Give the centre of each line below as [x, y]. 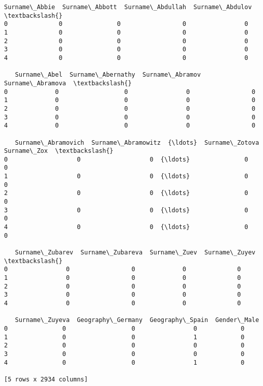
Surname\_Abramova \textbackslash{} [68, 83]
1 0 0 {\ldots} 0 [126, 176]
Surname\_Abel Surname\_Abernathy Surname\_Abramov [108, 75]
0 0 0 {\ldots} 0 [126, 159]
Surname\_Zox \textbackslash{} [59, 151]
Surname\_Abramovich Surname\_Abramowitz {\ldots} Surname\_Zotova [137, 142]
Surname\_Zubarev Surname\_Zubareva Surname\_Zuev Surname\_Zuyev [135, 253]
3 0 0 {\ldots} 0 [126, 210]
